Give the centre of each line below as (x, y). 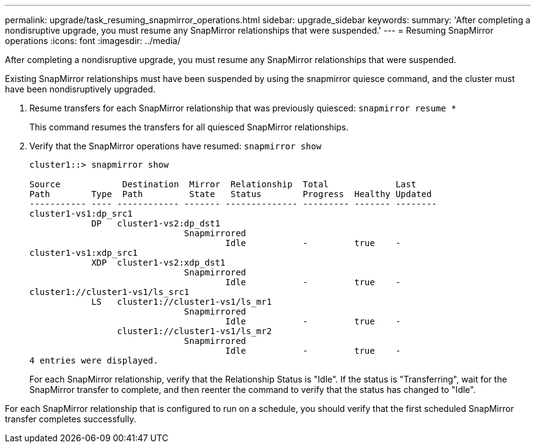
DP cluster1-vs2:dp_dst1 (156, 223)
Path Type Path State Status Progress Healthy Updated (231, 194)
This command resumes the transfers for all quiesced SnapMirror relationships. (189, 127)
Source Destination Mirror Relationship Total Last (223, 184)
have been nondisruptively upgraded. (80, 89)
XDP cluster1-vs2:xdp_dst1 (158, 263)
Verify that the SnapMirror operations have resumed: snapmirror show (176, 146)
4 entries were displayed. (94, 360)
